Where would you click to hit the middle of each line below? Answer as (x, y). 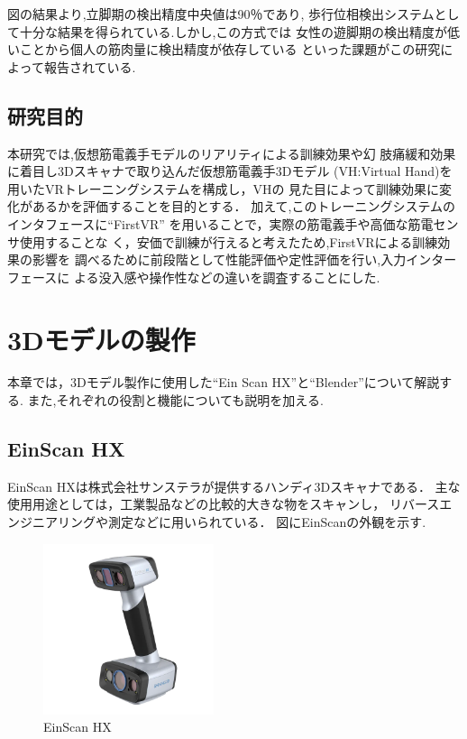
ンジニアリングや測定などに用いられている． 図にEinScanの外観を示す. (217, 522)
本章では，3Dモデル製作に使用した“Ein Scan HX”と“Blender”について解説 (224, 382)
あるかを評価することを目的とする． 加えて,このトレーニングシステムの (244, 206)
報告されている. (90, 66)
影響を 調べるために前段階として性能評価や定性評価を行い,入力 (219, 259)
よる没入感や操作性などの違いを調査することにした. (227, 277)
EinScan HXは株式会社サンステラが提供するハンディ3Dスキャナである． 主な (234, 486)
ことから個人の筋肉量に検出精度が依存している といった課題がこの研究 (230, 49)
